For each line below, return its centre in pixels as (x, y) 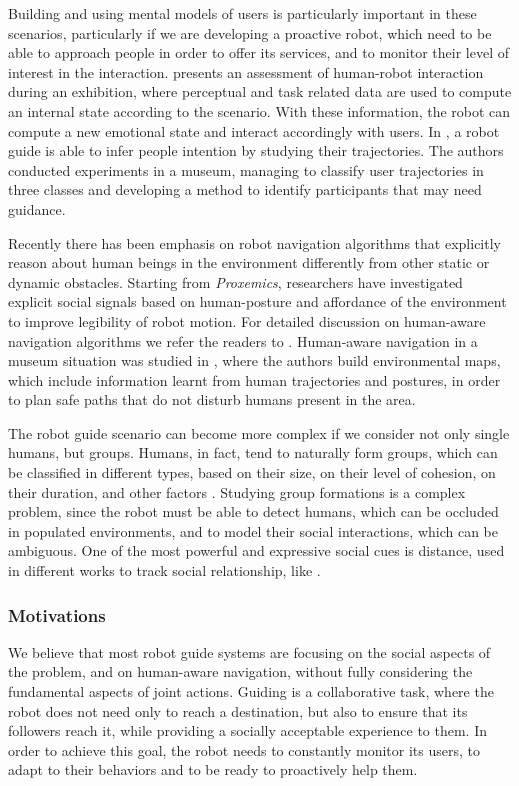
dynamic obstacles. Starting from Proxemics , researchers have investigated (235, 281)
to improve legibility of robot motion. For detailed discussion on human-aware (247, 320)
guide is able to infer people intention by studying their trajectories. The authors (256, 150)
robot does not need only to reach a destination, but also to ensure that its (238, 710)
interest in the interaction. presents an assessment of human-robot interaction (246, 71)
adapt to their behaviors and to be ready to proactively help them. (213, 769)
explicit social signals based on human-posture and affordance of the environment (257, 301)
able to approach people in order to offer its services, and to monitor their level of (258, 52)
